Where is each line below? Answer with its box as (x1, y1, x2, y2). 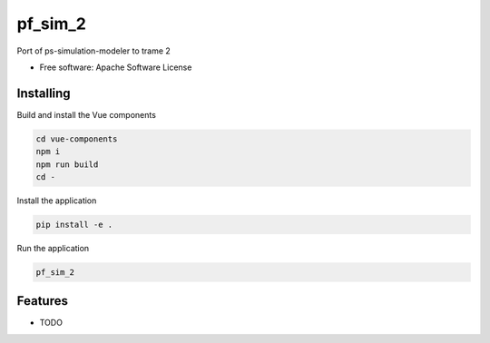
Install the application (16, 195, 97, 206)
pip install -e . (35, 219, 113, 230)
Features (16, 293, 68, 309)
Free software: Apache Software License (39, 62, 192, 73)
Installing (16, 85, 72, 101)
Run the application (16, 242, 90, 253)
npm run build (35, 159, 99, 170)
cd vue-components (35, 133, 118, 144)
